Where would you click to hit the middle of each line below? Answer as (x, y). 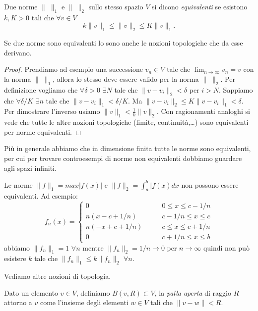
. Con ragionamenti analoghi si (203, 111)
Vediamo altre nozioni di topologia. (58, 276)
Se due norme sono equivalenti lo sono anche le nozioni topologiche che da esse (124, 43)
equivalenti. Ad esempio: (41, 196)
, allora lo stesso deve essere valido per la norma (126, 78)
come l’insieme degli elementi (84, 302)
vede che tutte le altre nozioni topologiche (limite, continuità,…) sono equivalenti (126, 122)
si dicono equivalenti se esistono (200, 6)
